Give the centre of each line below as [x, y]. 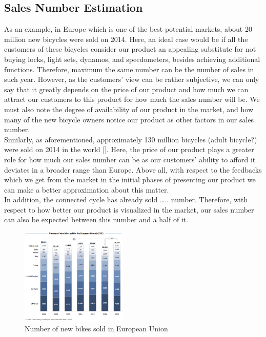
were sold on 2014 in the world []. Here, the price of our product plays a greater [129, 149]
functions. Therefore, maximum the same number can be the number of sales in [129, 69]
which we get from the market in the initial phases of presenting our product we [130, 180]
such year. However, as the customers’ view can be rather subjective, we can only [132, 79]
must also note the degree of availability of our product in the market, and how [129, 109]
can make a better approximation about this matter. [87, 189]
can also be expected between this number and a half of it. [96, 219]
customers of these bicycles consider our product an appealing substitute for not [130, 49]
